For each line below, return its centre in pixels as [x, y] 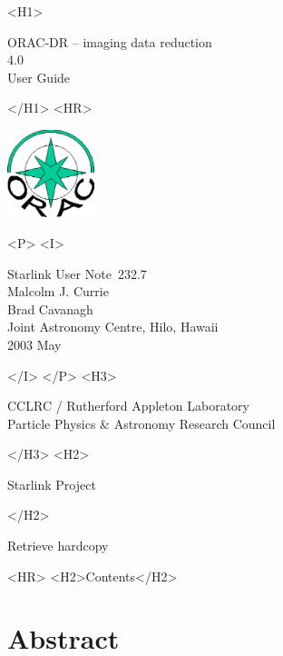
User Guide [39, 77]
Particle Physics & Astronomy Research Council [141, 423]
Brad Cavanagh [50, 308]
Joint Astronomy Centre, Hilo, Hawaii [113, 327]
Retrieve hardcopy [58, 546]
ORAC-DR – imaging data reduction [110, 41]
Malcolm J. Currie [58, 291]
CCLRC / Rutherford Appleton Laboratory [128, 406]
